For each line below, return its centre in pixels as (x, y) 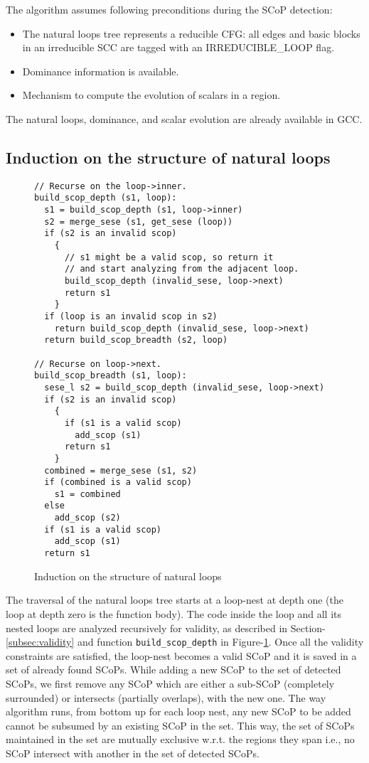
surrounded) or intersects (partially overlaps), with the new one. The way (166, 697)
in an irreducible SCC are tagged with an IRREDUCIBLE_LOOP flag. (178, 47)
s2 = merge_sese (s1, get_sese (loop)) (139, 222)
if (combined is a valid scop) (118, 482)
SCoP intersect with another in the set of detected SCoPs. (133, 753)
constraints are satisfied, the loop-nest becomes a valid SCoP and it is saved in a (181, 655)
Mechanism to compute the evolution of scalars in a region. (151, 95)
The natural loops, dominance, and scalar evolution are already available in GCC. (184, 118)
